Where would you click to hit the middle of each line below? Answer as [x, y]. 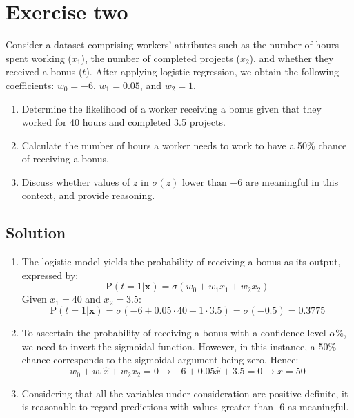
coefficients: [30, 85]
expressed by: [50, 275]
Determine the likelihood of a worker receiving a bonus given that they [171, 108]
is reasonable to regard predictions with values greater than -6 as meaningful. [185, 407]
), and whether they [292, 58]
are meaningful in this [292, 181]
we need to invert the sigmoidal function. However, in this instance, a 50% [179, 346]
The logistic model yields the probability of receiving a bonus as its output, [181, 262]
